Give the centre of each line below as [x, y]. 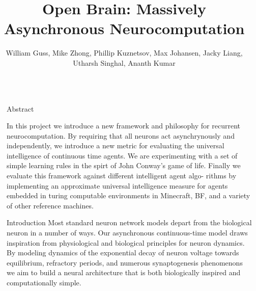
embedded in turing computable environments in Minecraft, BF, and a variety [129, 195]
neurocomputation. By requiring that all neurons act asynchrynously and [121, 135]
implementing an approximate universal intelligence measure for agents [117, 185]
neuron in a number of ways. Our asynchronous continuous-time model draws [127, 233]
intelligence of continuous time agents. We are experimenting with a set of [122, 155]
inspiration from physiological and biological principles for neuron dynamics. [126, 242]
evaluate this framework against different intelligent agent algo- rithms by [122, 176]
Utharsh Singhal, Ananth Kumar [124, 62]
